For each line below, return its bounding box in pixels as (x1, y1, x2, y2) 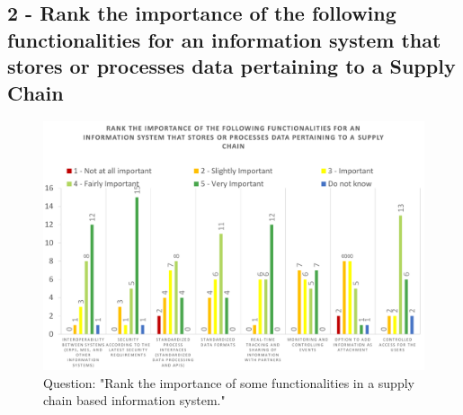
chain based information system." (43, 391, 226, 410)
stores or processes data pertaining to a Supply (7, 52, 456, 80)
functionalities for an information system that (7, 25, 441, 53)
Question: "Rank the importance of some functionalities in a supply (43, 373, 414, 392)
